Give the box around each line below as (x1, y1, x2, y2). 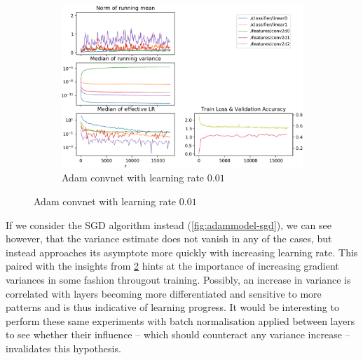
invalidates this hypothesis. (6, 340, 121, 355)
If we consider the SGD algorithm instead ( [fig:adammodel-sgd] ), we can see (6, 217, 332, 232)
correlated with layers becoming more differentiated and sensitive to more (6, 286, 322, 300)
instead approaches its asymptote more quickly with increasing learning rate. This (6, 244, 358, 259)
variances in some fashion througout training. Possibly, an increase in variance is (6, 272, 351, 286)
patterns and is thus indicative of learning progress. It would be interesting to (6, 300, 339, 314)
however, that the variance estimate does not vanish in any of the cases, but (6, 231, 332, 246)
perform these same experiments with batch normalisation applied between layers (6, 313, 355, 328)
